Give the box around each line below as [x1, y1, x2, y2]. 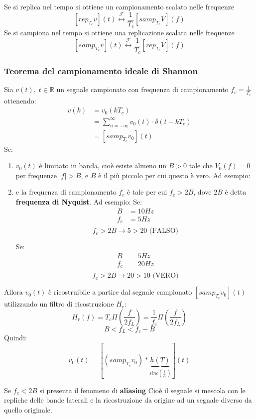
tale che [189, 160, 213, 171]
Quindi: [4, 332, 27, 343]
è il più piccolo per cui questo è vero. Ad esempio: [98, 170, 251, 180]
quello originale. [4, 405, 52, 415]
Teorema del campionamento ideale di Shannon [4, 65, 198, 77]
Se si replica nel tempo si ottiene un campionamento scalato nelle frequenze [4, 1, 235, 11]
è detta [225, 187, 247, 197]
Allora [4, 287, 23, 297]
